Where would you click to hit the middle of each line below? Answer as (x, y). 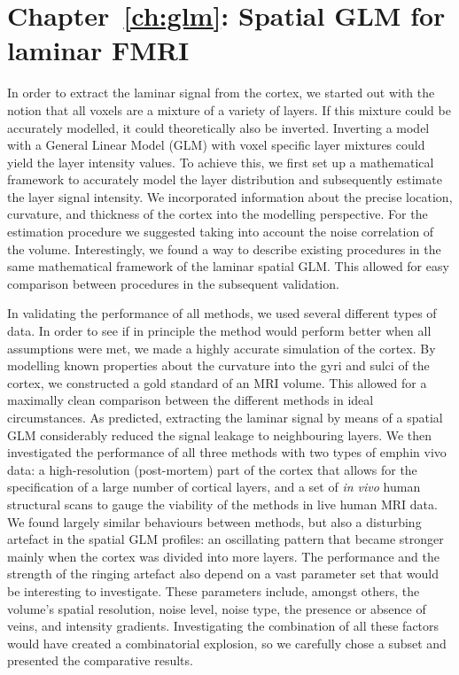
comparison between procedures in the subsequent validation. (173, 283)
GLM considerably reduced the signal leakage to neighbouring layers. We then (220, 434)
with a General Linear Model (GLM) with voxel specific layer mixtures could (216, 145)
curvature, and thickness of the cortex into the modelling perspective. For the (218, 214)
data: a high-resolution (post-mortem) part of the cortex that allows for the (212, 469)
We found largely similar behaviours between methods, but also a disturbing (214, 521)
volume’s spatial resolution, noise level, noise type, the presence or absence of (217, 608)
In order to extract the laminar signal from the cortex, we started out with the (221, 93)
